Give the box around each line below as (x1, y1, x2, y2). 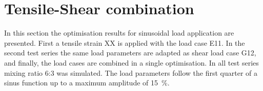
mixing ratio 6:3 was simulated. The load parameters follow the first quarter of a (4, 67, 258, 78)
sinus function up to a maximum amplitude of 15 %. (4, 77, 170, 88)
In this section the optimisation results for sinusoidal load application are (4, 27, 234, 38)
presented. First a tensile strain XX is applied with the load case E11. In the (4, 37, 245, 48)
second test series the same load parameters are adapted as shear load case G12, (4, 47, 256, 58)
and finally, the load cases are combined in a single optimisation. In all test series (4, 57, 259, 68)
